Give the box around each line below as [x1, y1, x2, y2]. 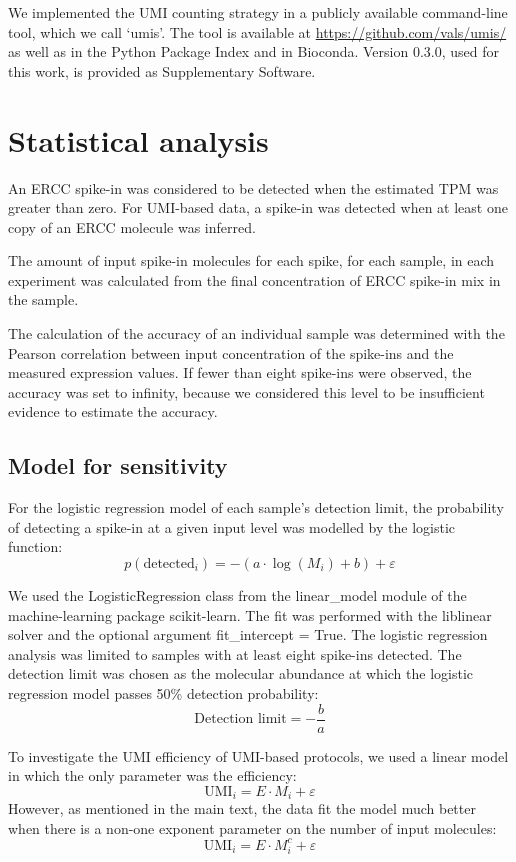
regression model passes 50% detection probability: [8, 682, 319, 703]
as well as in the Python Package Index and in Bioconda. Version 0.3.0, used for [8, 41, 499, 62]
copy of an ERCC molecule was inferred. [8, 216, 256, 237]
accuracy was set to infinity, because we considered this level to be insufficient [8, 381, 485, 402]
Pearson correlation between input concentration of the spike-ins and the [8, 342, 454, 363]
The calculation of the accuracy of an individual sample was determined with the [8, 323, 505, 344]
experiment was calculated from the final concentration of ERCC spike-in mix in [8, 269, 501, 290]
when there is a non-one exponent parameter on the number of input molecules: [8, 817, 497, 838]
